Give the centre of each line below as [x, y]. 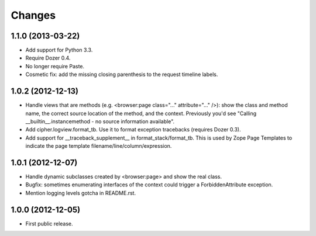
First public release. [49, 223]
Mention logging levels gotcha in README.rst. [81, 193]
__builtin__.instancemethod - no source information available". [100, 121]
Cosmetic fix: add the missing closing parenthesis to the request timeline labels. [122, 74]
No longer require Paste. [55, 66]
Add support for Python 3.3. [59, 50]
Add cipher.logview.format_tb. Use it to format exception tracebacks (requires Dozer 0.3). [133, 130]
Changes [33, 15]
